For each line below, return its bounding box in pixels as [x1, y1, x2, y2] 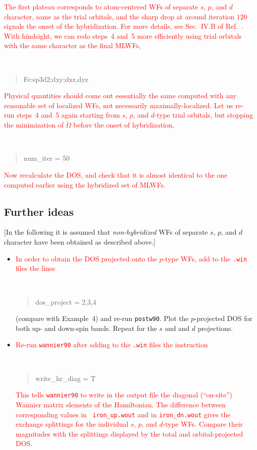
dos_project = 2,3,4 [35, 296, 97, 307]
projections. [198, 322, 233, 333]
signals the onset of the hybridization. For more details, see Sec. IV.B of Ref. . [4, 21, 244, 31]
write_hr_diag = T [35, 373, 96, 383]
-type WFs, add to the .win [162, 253, 247, 263]
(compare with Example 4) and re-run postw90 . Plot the [15, 313, 189, 323]
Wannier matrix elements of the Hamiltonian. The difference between [15, 399, 226, 409]
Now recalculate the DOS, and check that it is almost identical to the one [4, 170, 228, 180]
